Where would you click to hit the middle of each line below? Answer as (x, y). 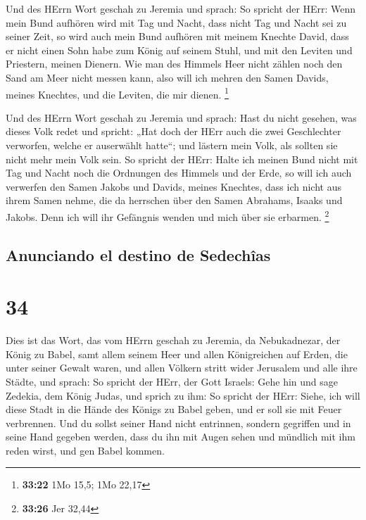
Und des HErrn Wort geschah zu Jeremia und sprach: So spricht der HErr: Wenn (181, 8)
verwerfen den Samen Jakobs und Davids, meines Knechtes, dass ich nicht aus (173, 186)
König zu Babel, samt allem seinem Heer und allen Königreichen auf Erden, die (177, 354)
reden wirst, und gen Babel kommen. (85, 450)
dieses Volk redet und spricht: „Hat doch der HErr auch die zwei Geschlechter (173, 131)
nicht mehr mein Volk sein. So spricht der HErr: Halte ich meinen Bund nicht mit (182, 159)
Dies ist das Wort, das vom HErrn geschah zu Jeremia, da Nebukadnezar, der (173, 340)
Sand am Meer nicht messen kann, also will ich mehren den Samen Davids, (167, 77)
